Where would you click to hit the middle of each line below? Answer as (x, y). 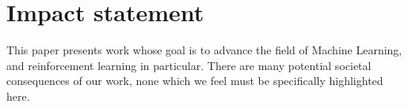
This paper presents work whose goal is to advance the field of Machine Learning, (204, 50)
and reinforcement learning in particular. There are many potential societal (189, 65)
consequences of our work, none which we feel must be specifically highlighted (195, 81)
